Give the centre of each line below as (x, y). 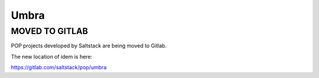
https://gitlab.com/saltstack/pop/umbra (59, 67)
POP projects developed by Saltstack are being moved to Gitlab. (89, 46)
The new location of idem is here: (52, 56)
